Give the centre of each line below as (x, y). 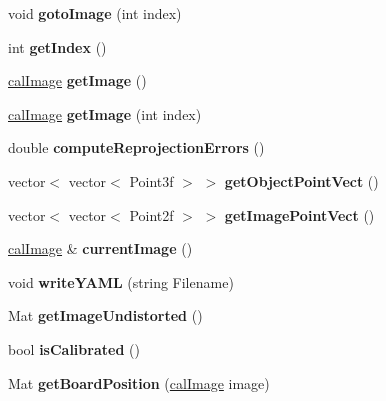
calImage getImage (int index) (105, 113)
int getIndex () (57, 46)
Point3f (151, 180)
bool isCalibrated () (74, 348)
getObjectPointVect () (301, 180)
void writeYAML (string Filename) (121, 281)
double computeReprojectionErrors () (136, 147)
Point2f (151, 214)
